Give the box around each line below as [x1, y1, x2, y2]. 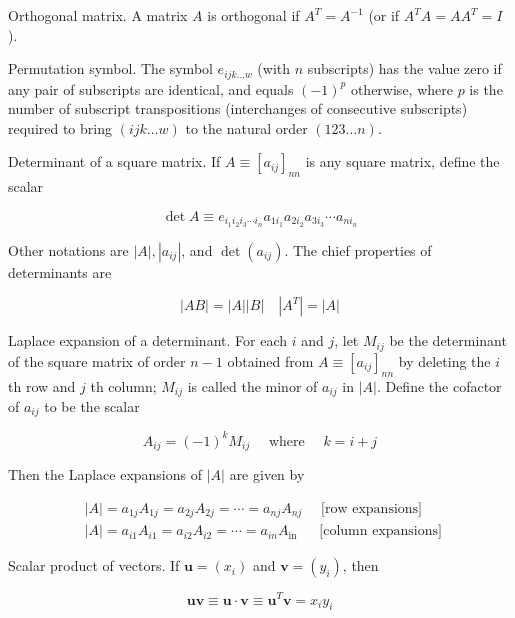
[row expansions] [321, 501, 423, 516]
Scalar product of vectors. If [8, 555, 180, 576]
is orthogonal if [207, 5, 300, 25]
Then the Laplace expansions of [8, 464, 203, 485]
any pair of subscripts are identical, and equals [8, 78, 294, 99]
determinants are [8, 261, 112, 282]
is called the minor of [187, 375, 318, 396]
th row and [8, 375, 76, 396]
